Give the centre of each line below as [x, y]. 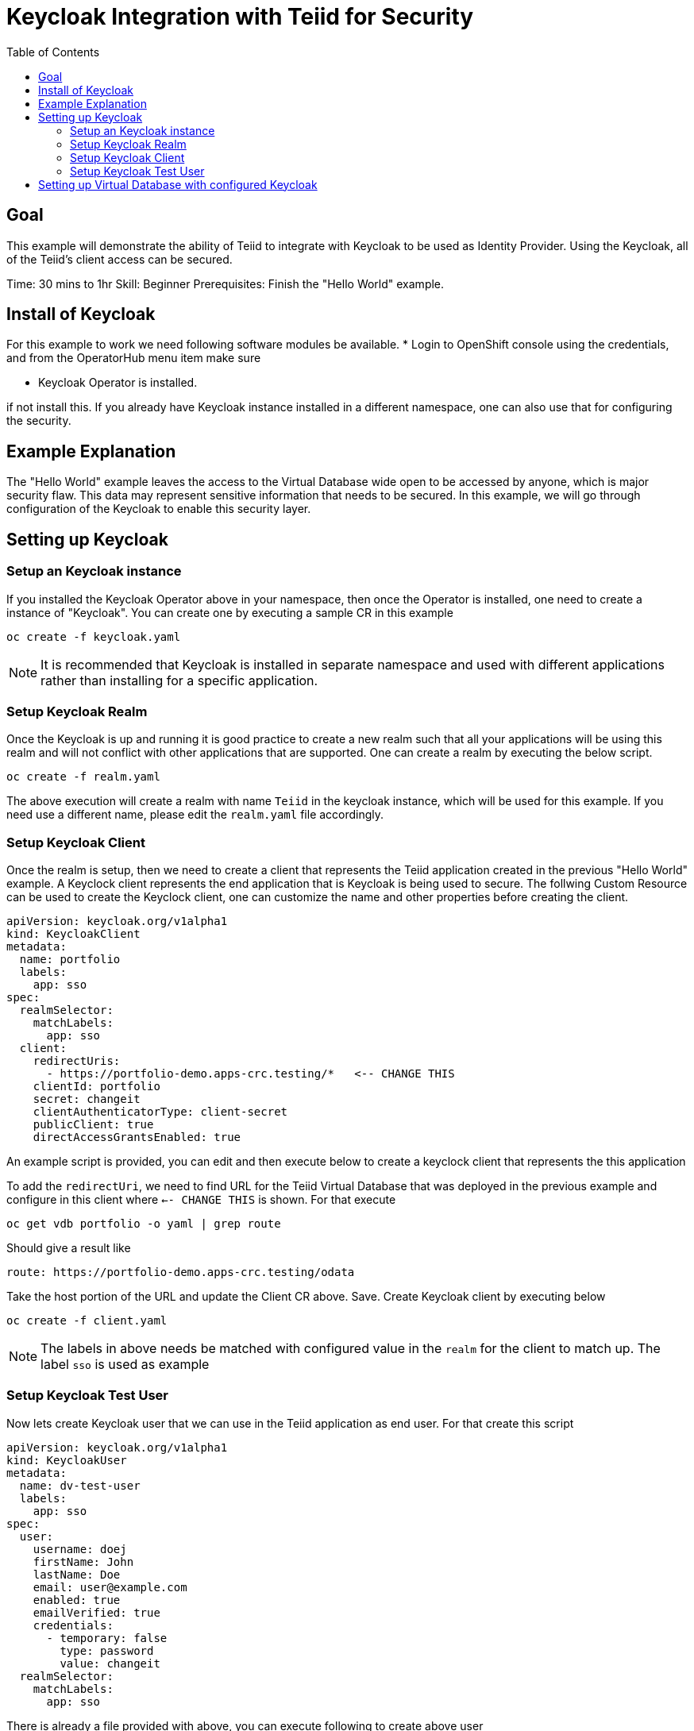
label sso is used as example [125, 1364]
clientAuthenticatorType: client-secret [160, 1112]
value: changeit [110, 1663]
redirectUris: [77, 1061]
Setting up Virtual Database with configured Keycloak [178, 184]
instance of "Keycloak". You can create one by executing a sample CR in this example [230, 612]
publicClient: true [93, 1124]
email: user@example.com [110, 1587]
